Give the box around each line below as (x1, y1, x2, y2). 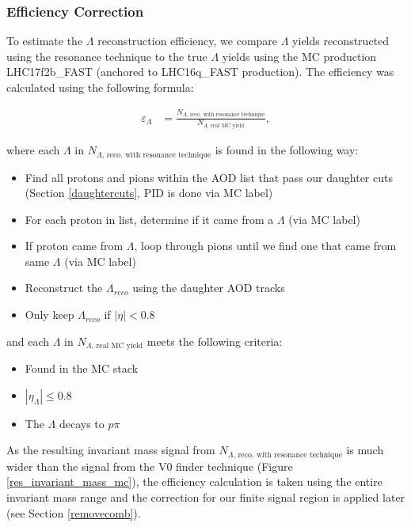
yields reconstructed (292, 32, 390, 49)
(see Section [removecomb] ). (6, 504, 141, 521)
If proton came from (25, 237, 124, 254)
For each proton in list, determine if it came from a (25, 210, 274, 227)
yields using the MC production (222, 47, 377, 64)
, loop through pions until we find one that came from (134, 237, 397, 254)
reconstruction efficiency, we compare (97, 32, 278, 49)
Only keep (25, 306, 74, 323)
